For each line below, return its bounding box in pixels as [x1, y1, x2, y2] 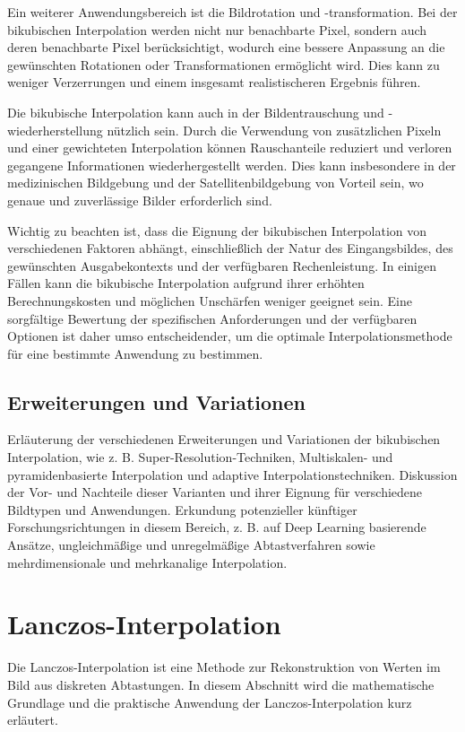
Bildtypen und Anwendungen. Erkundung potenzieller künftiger [7, 500, 357, 518]
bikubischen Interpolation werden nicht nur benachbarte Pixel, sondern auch [7, 20, 427, 39]
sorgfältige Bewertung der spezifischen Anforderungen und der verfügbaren [7, 309, 418, 327]
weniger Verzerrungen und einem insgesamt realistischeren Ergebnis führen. [7, 73, 421, 91]
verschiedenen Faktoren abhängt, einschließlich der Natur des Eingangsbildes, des [7, 239, 453, 257]
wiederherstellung [7, 120, 103, 139]
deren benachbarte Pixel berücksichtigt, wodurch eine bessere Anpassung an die [7, 38, 445, 57]
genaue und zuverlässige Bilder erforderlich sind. [7, 190, 272, 209]
